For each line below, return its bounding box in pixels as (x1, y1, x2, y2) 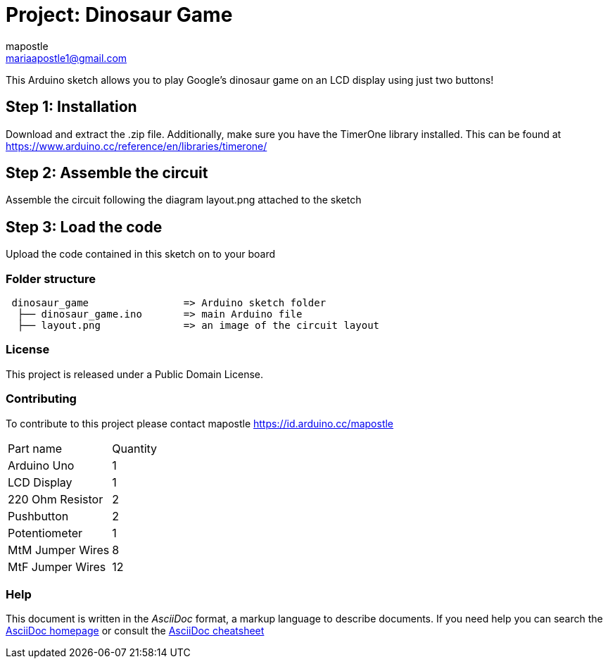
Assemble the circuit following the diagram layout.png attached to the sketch (6, 194, 362, 206)
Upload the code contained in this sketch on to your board (6, 248, 275, 261)
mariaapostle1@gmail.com (6, 51, 127, 64)
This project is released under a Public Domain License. (6, 368, 263, 380)
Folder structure (6, 271, 96, 286)
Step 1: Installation (6, 98, 137, 116)
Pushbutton (8, 508, 69, 523)
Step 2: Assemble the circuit (6, 164, 208, 182)
